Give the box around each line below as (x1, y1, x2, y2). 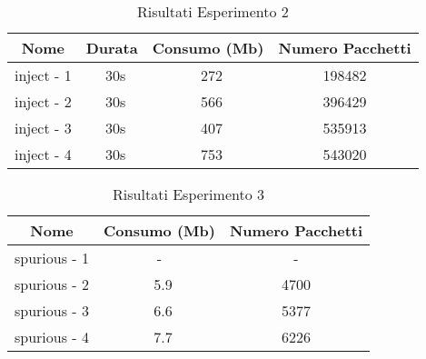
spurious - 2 (15, 274, 90, 294)
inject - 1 (15, 65, 72, 85)
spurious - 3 (15, 300, 90, 321)
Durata (85, 37, 138, 58)
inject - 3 (15, 117, 72, 138)
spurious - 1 (15, 247, 90, 268)
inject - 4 (15, 144, 72, 165)
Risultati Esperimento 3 (113, 184, 264, 204)
